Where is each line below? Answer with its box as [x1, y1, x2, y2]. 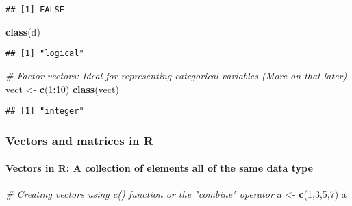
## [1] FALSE [5, 5, 64, 14]
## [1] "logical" [5, 49, 84, 59]
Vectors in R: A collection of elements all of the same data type [5, 161, 313, 175]
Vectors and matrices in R [5, 131, 153, 149]
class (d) [5, 24, 40, 38]
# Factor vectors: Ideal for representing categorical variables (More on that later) [5, 68, 347, 82]
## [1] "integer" [5, 106, 84, 116]
